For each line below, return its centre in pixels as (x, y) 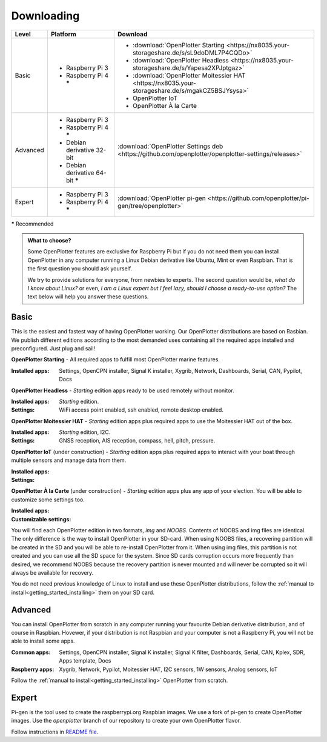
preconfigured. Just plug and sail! (53, 348)
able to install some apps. (43, 641)
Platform (64, 34)
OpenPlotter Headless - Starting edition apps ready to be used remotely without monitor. (123, 390)
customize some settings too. (48, 500)
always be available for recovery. (52, 572)
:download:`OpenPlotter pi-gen (161, 198)
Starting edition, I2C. (85, 432)
